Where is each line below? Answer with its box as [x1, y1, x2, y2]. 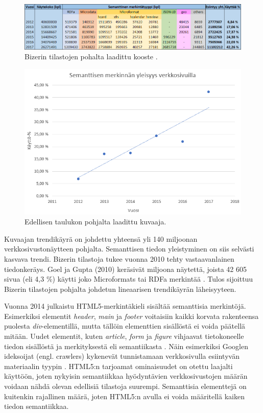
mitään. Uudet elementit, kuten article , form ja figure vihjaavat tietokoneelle [4, 331, 244, 341]
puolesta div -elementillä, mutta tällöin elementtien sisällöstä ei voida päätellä [4, 320, 246, 331]
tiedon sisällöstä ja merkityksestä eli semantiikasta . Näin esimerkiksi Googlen [4, 340, 249, 351]
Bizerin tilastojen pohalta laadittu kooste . [25, 51, 158, 62]
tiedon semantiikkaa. [4, 401, 69, 411]
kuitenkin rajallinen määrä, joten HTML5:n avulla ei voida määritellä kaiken [4, 391, 245, 401]
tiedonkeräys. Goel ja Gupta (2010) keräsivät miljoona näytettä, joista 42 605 [4, 263, 247, 274]
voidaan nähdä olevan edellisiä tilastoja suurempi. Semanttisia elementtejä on [4, 381, 247, 392]
